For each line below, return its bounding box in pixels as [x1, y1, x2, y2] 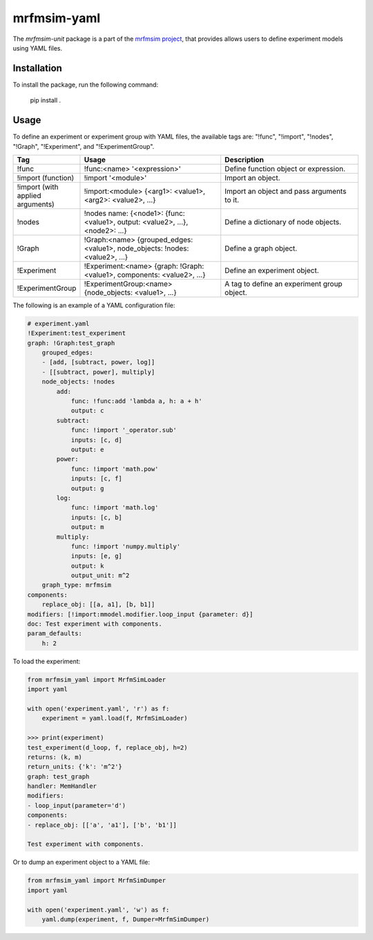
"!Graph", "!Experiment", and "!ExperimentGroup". [12, 142, 155, 150]
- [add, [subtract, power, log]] [41, 359, 155, 366]
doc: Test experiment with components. [27, 620, 162, 628]
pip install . [30, 96, 61, 105]
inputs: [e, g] [70, 552, 122, 560]
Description [224, 154, 265, 164]
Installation [12, 62, 62, 74]
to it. [224, 195, 240, 204]
